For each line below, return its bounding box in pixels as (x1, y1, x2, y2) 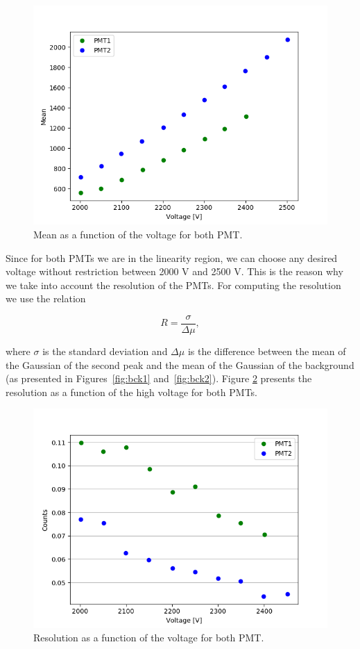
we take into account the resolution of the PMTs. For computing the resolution (6, 277, 341, 292)
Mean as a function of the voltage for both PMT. (33, 227, 243, 241)
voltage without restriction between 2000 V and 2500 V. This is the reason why (6, 264, 343, 279)
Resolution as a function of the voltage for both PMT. (33, 630, 264, 645)
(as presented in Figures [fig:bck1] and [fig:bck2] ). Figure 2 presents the (6, 371, 312, 386)
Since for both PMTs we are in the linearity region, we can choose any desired (6, 250, 338, 265)
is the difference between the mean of (187, 343, 346, 358)
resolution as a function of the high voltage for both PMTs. (6, 384, 257, 399)
